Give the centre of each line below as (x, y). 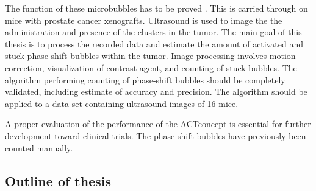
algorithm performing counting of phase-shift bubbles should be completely (145, 79)
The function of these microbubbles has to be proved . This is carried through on (156, 8)
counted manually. (39, 148)
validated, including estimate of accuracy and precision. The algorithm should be (156, 92)
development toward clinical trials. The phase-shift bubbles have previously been (156, 135)
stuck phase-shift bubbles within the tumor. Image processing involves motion (150, 56)
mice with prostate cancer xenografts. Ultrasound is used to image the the (144, 20)
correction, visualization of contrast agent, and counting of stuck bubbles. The (151, 67)
